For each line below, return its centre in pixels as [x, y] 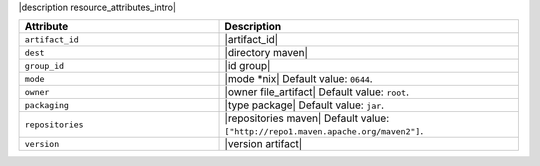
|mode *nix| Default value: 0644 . [299, 79]
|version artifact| [263, 144]
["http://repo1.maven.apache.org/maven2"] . [324, 131]
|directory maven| [266, 53]
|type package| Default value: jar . [304, 105]
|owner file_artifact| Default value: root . [317, 92]
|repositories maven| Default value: [307, 118]
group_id [44, 65]
